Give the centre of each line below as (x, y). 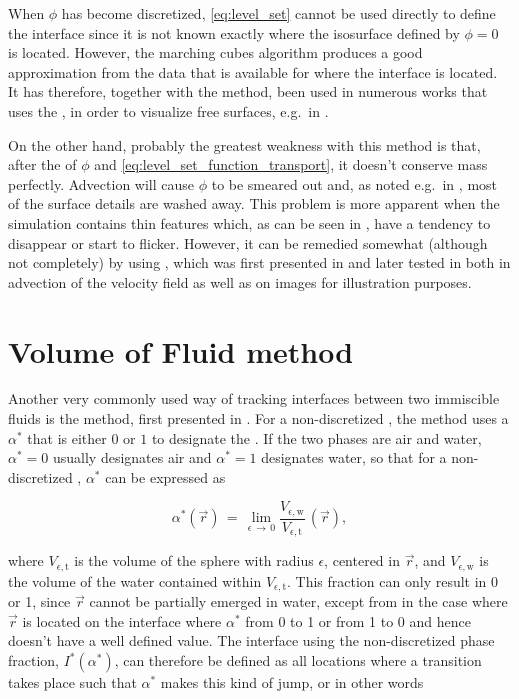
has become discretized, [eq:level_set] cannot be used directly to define (278, 13)
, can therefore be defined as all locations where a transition (298, 660)
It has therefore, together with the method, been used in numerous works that (248, 91)
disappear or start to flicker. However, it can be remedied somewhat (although (248, 242)
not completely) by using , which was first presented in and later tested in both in (259, 262)
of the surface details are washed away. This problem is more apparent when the (254, 203)
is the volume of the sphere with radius (194, 560)
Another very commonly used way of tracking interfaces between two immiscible (254, 398)
